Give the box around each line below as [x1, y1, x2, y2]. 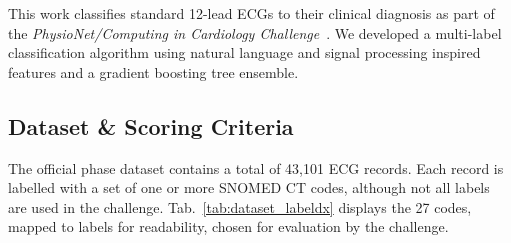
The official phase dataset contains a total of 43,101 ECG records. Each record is [8, 157, 504, 178]
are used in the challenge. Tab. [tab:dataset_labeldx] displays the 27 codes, [8, 196, 472, 217]
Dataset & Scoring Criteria [8, 110, 294, 141]
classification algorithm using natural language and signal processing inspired [8, 42, 481, 63]
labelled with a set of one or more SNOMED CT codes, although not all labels [8, 177, 490, 198]
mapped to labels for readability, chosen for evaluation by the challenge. [8, 216, 449, 237]
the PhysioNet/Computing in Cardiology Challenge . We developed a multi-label [8, 22, 502, 43]
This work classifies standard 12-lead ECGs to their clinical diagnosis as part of [8, 3, 495, 23]
